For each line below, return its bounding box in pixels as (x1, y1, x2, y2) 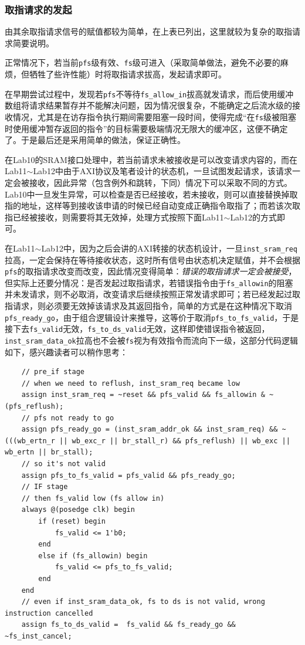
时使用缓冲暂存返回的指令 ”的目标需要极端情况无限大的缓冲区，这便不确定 (5, 122, 288, 134)
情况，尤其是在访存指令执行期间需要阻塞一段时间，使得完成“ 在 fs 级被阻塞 (12, 110, 296, 123)
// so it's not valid (21, 459, 106, 468)
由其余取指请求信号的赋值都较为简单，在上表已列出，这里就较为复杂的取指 (5, 25, 292, 38)
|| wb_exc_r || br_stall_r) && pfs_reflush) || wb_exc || (59, 436, 290, 445)
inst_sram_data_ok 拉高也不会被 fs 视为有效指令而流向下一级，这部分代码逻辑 (5, 334, 299, 346)
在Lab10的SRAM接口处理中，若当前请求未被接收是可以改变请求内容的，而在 (5, 153, 297, 165)
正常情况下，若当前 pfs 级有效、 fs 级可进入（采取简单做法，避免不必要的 (5, 56, 280, 69)
